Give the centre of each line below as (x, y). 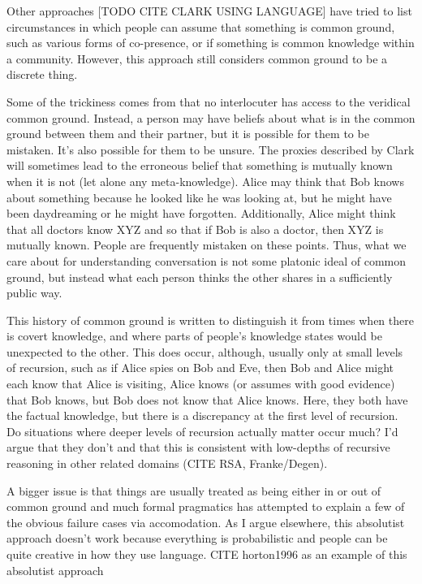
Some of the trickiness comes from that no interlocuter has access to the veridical (209, 101)
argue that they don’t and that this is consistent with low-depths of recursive (198, 447)
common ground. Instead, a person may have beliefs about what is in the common (211, 117)
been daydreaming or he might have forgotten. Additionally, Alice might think (201, 213)
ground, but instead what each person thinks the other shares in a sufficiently (200, 277)
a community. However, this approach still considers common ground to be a (197, 58)
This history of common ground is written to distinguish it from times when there (210, 320)
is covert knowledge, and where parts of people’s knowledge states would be (194, 336)
